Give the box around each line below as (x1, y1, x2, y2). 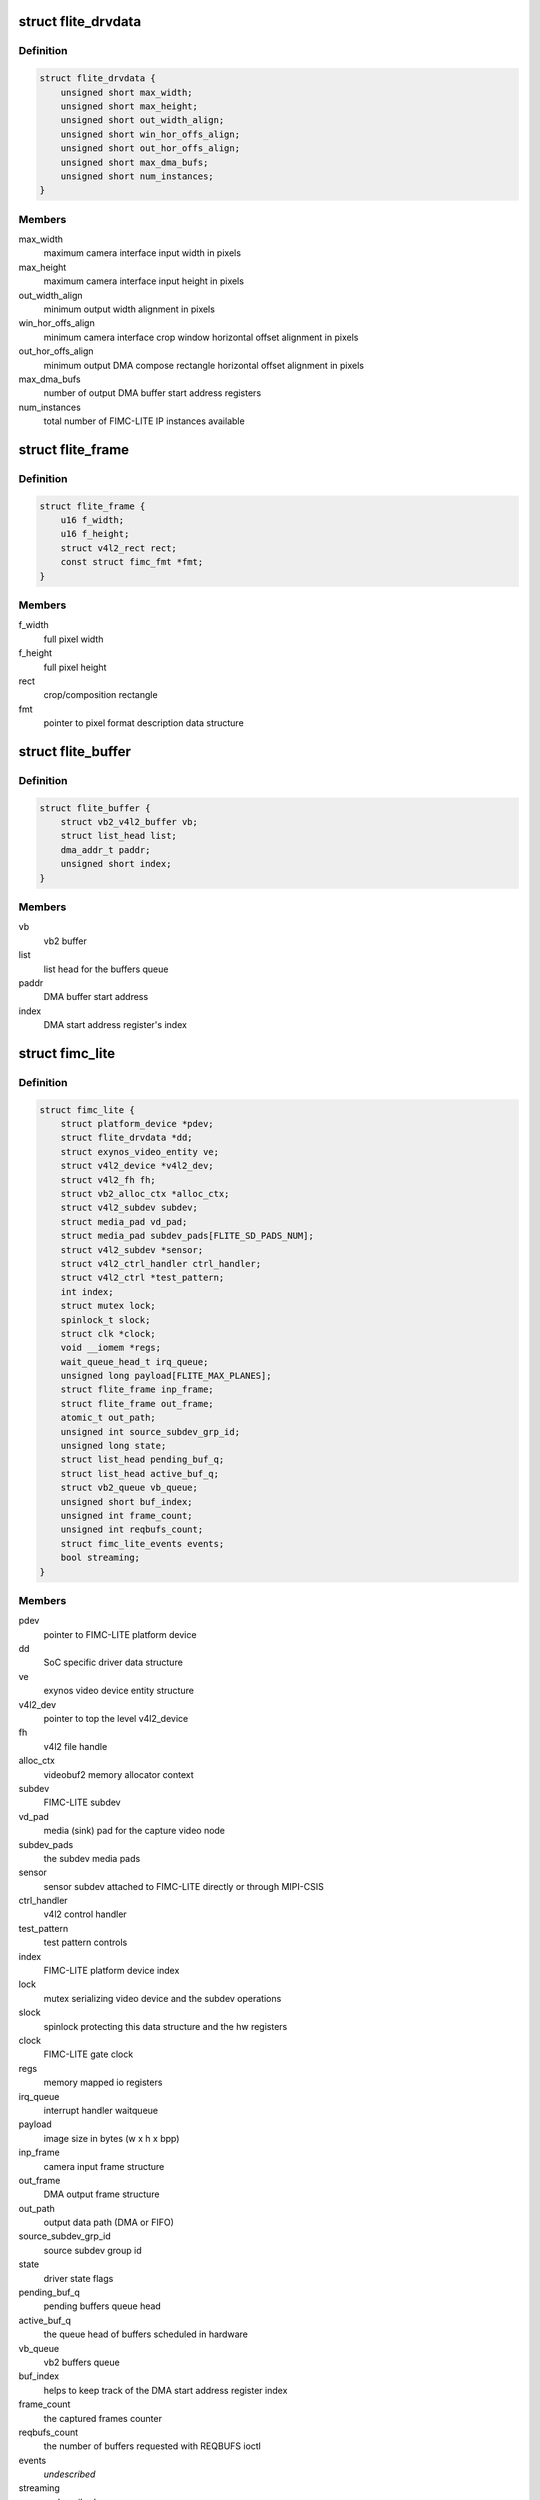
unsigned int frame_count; (60, 1510, 194, 1521)
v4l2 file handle (43, 1740, 108, 1752)
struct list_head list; (60, 830, 177, 842)
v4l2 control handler (43, 1908, 127, 1920)
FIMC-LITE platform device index (43, 1965, 180, 1977)
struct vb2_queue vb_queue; (60, 1482, 199, 1494)
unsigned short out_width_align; (60, 115, 225, 126)
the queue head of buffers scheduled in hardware (43, 2328, 249, 2340)
